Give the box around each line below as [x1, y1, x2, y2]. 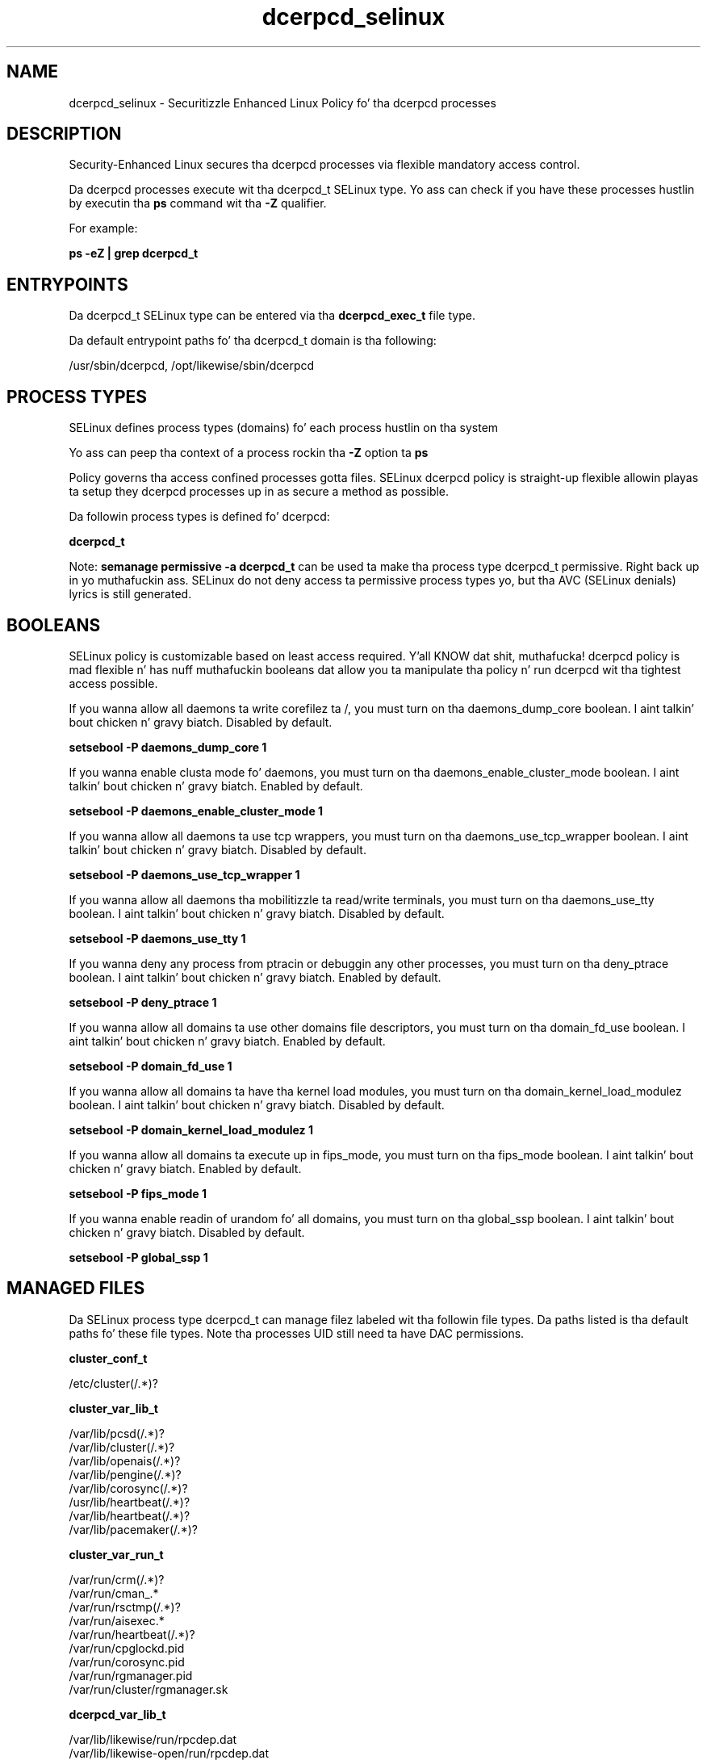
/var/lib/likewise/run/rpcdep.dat [69, 1732, 237, 1746]
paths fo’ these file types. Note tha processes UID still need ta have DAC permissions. [69, 1326, 525, 1340]
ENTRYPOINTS [6, 274, 128, 295]
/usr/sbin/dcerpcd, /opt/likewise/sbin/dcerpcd [69, 358, 315, 373]
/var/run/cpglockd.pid [69, 1641, 185, 1655]
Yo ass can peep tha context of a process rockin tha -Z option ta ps [69, 446, 429, 460]
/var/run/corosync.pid [69, 1654, 185, 1669]
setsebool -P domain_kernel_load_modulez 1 [69, 1122, 313, 1137]
